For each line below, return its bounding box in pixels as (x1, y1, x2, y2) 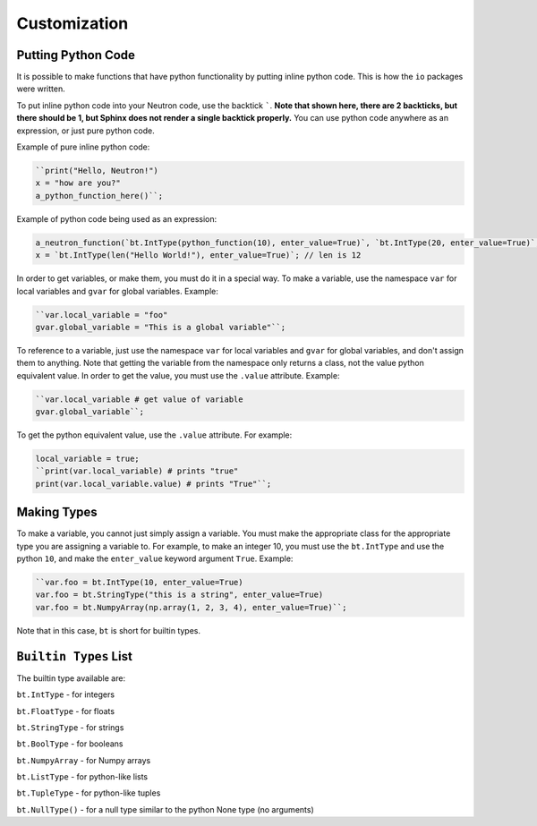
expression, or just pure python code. (16, 125, 156, 136)
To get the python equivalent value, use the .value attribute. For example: (16, 430, 293, 440)
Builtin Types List (16, 649, 133, 664)
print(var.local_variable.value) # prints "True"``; (35, 479, 272, 489)
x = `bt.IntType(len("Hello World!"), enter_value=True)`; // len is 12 (35, 251, 362, 260)
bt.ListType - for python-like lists (16, 771, 148, 782)
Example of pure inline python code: (16, 141, 150, 152)
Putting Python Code (16, 47, 136, 63)
